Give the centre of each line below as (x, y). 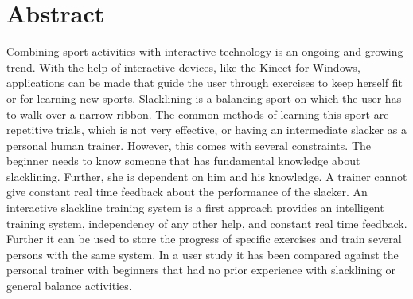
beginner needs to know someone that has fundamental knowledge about (183, 161)
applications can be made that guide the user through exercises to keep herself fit (205, 83)
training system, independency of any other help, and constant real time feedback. (207, 223)
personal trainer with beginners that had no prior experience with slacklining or (201, 270)
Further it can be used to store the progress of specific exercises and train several (204, 239)
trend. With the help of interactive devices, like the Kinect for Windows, (183, 67)
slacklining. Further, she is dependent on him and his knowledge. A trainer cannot (207, 176)
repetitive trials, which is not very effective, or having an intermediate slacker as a (206, 130)
